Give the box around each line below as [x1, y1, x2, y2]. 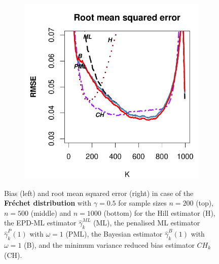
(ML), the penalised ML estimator [93, 217, 200, 228]
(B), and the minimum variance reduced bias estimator [24, 239, 195, 250]
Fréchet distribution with [4, 197, 92, 208]
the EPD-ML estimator [4, 217, 77, 228]
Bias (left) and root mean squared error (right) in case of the [4, 187, 194, 198]
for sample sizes [118, 197, 167, 208]
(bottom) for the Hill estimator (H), [103, 207, 215, 218]
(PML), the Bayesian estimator [65, 228, 163, 239]
